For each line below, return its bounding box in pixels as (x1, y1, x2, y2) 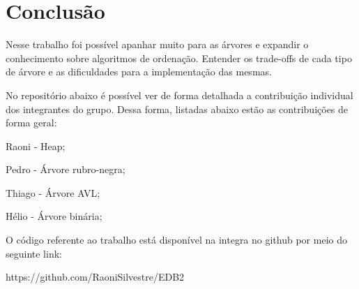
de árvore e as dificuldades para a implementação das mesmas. (6, 64, 272, 79)
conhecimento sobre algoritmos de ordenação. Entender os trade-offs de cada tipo (6, 50, 352, 65)
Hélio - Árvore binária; (6, 209, 102, 223)
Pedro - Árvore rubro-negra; (6, 162, 125, 177)
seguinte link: (6, 246, 62, 260)
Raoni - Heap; (6, 138, 66, 153)
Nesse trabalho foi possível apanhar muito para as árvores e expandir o (6, 37, 309, 52)
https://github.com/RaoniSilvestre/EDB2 (6, 269, 185, 284)
